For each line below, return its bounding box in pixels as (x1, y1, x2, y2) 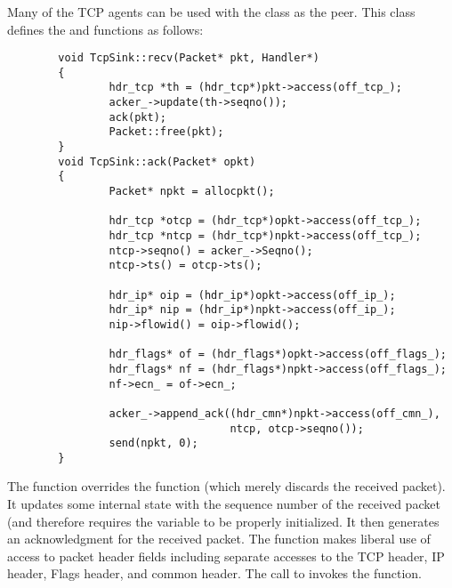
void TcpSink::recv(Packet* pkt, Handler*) (58, 52, 319, 65)
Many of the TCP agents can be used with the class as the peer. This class (7, 2, 416, 20)
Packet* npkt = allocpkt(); (109, 185, 275, 198)
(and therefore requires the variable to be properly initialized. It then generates (7, 511, 440, 530)
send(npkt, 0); (109, 437, 198, 450)
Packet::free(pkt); (109, 125, 224, 139)
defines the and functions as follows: (7, 20, 204, 38)
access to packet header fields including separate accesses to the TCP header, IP (7, 546, 445, 565)
